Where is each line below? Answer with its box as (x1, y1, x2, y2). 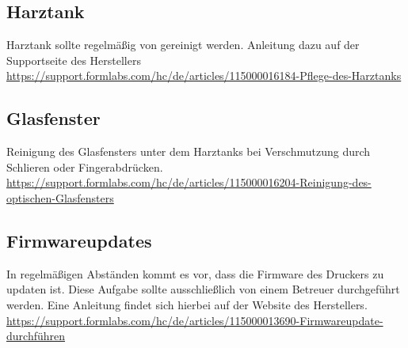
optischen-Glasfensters (6, 189, 114, 206)
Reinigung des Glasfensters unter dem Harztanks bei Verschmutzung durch (6, 143, 371, 160)
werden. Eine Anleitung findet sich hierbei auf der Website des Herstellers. (6, 296, 368, 312)
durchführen (6, 327, 66, 344)
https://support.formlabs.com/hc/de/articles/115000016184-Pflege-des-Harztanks (6, 67, 402, 84)
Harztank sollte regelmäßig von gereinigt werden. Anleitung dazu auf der (6, 36, 360, 53)
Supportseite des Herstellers (6, 51, 141, 68)
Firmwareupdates (6, 228, 152, 252)
